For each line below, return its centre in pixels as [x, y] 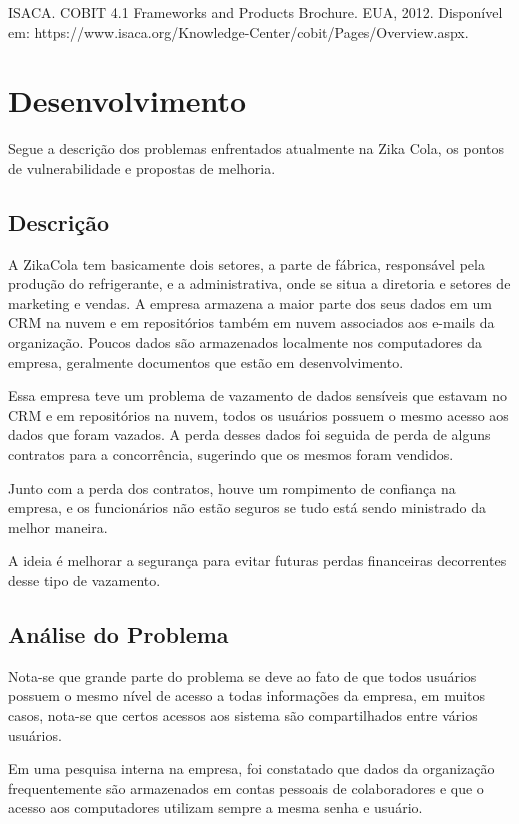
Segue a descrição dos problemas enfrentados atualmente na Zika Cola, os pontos [256, 148]
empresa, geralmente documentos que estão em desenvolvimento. [206, 361]
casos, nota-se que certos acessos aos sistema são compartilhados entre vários [243, 715]
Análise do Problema [118, 634]
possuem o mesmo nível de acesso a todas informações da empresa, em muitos [247, 695]
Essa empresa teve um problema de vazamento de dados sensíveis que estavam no [257, 395]
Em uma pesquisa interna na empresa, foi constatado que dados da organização [251, 768]
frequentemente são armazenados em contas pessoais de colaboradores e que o [246, 787]
